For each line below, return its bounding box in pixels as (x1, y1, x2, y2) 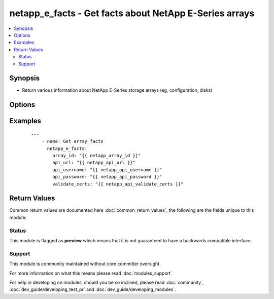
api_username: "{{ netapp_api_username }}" (52, 167, 162, 172)
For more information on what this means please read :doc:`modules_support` (9, 270, 172, 276)
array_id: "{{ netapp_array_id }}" (52, 153, 141, 158)
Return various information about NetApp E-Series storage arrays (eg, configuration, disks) (22, 87, 213, 93)
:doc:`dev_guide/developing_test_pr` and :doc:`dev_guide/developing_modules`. (9, 286, 176, 292)
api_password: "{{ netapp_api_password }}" (52, 174, 162, 180)
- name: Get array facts (41, 138, 104, 144)
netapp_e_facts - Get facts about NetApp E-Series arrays (9, 8, 255, 19)
